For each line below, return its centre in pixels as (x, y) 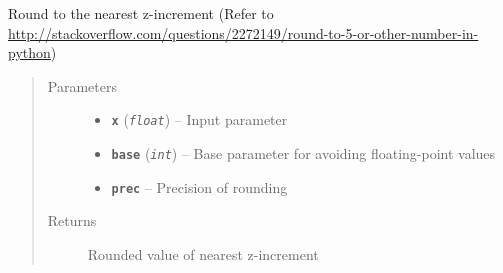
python (29, 52)
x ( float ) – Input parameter (199, 119)
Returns (72, 220)
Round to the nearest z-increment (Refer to (141, 13)
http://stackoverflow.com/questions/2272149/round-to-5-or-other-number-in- (243, 32)
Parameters (82, 85)
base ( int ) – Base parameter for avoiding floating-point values (303, 153)
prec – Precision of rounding (199, 186)
